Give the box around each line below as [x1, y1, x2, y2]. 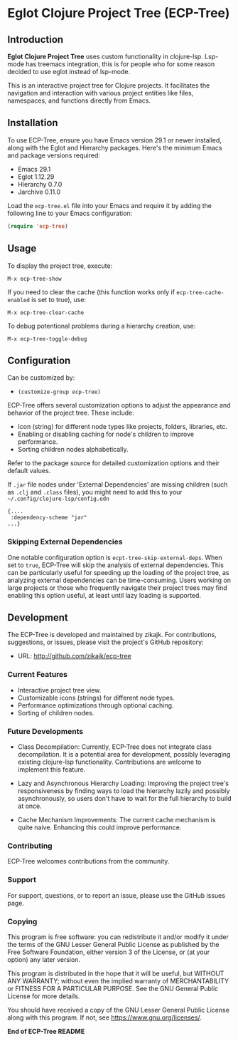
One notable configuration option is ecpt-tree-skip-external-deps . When [7, 553, 222, 561]
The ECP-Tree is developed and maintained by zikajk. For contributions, [7, 631, 217, 639]
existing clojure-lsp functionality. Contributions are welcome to [17, 757, 202, 767]
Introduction [7, 33, 64, 46]
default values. [7, 467, 51, 475]
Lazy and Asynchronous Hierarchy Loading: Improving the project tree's [17, 779, 229, 788]
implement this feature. [17, 765, 86, 774]
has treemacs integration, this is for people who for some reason [26, 60, 215, 68]
